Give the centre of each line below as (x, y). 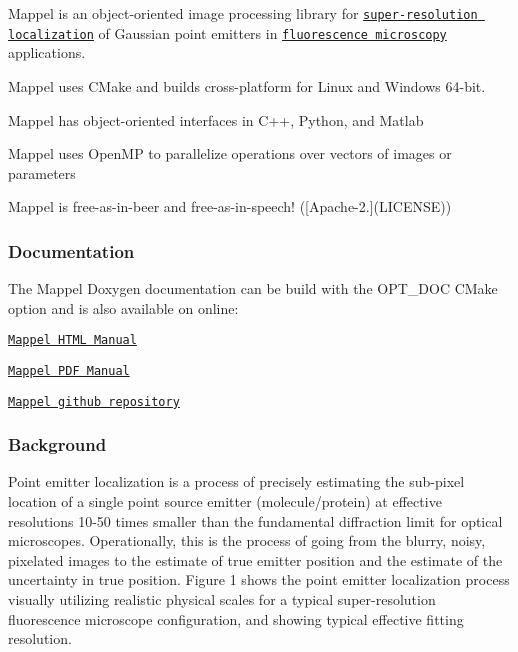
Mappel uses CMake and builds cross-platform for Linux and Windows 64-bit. (247, 85)
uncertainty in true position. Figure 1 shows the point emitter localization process (259, 579)
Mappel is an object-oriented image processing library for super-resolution (243, 13)
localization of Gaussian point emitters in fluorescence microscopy (227, 32)
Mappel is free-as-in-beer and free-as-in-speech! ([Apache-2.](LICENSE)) (230, 206)
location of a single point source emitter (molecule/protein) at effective (225, 501)
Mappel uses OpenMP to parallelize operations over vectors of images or (230, 153)
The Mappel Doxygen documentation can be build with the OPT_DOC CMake (253, 288)
